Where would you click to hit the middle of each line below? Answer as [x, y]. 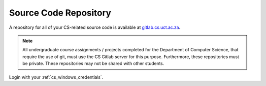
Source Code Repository [60, 13]
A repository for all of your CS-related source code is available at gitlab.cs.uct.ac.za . [95, 27]
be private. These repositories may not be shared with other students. [93, 64]
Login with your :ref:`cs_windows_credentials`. [56, 77]
